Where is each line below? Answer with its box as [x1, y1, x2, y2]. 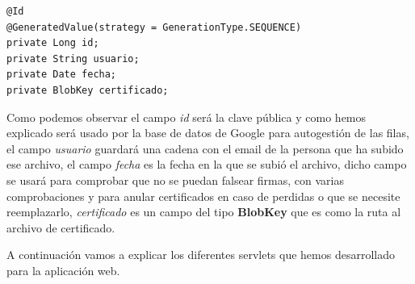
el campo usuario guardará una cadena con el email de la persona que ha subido [6, 140, 404, 157]
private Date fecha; [6, 69, 117, 81]
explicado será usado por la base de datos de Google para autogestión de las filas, [6, 124, 409, 141]
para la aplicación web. [6, 261, 120, 278]
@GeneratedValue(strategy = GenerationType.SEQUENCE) [6, 21, 302, 33]
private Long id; [6, 37, 99, 49]
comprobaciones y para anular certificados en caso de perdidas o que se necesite [6, 187, 400, 204]
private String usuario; [6, 52, 140, 65]
